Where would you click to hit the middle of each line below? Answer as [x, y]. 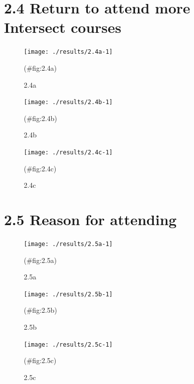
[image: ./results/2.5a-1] [68, 244]
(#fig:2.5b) [40, 310]
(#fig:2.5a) [40, 260]
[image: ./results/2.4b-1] [68, 102]
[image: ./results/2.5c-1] [68, 344]
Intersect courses [63, 27]
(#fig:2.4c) [40, 168]
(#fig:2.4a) [40, 67]
